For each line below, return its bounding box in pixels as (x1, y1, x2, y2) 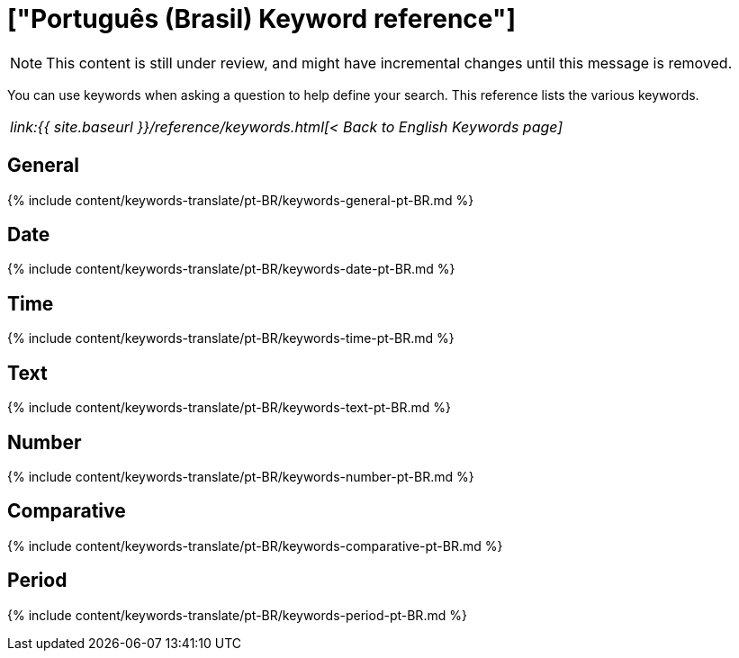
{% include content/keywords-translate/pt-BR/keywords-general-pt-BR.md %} (7, 192, 474, 208)
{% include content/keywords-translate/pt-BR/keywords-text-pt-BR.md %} (7, 400, 451, 416)
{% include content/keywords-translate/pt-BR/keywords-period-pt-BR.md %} (7, 607, 467, 623)
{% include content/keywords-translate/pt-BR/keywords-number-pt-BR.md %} (7, 468, 474, 484)
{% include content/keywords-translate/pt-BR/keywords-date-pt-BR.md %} (7, 261, 455, 277)
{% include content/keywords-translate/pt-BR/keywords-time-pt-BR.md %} (7, 330, 455, 347)
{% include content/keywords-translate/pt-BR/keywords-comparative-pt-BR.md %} (7, 537, 503, 554)
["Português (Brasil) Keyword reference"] (7, 4, 516, 34)
